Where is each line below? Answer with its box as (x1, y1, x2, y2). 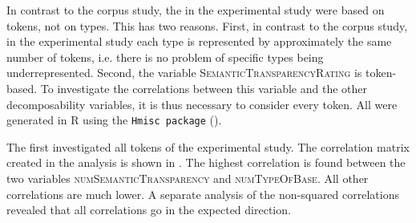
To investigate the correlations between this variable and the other (40, 79, 368, 96)
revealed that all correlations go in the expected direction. (6, 201, 291, 218)
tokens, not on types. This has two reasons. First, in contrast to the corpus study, (6, 17, 408, 34)
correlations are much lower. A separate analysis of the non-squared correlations (6, 185, 399, 202)
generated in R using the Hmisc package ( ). (6, 111, 222, 128)
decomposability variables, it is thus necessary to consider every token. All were (6, 95, 398, 112)
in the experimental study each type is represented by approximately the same (6, 33, 392, 50)
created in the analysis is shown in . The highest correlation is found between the (6, 154, 406, 171)
